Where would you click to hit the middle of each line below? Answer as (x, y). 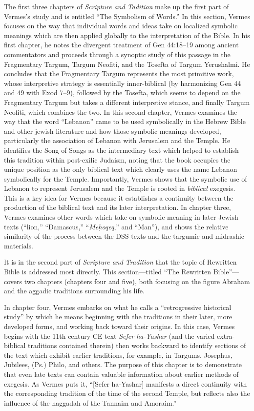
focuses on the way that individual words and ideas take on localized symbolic (121, 26)
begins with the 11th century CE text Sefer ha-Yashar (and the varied (109, 336)
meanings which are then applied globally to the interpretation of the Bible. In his (127, 35)
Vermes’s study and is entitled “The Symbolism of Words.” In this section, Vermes (127, 16)
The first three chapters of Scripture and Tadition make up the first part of (116, 6)
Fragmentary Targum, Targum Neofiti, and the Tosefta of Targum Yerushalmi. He (127, 64)
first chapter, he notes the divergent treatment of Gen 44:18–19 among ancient (121, 45)
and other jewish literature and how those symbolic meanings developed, (113, 131)
